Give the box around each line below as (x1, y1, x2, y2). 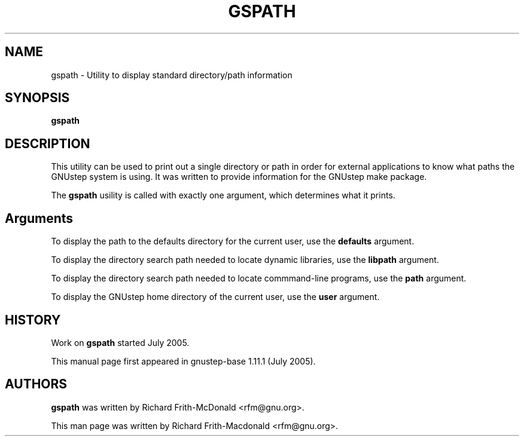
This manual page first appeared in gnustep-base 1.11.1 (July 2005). (51, 356, 316, 366)
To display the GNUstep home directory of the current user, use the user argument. (51, 292, 380, 302)
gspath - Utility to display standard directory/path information (51, 69, 293, 80)
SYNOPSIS (5, 90, 70, 106)
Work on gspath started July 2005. (51, 337, 190, 348)
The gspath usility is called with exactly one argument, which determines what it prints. (51, 190, 395, 201)
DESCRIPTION (5, 136, 90, 151)
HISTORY (5, 312, 61, 327)
